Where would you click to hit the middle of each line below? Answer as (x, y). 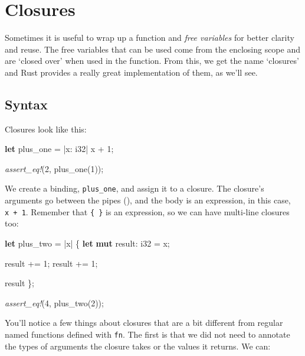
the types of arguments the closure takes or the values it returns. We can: (138, 346)
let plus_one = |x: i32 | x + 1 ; (59, 149)
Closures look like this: (46, 129)
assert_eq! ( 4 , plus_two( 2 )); (54, 302)
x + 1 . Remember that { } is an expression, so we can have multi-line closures (147, 211)
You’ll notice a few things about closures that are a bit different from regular (144, 323)
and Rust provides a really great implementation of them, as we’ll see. (131, 72)
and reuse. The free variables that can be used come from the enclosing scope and (152, 49)
